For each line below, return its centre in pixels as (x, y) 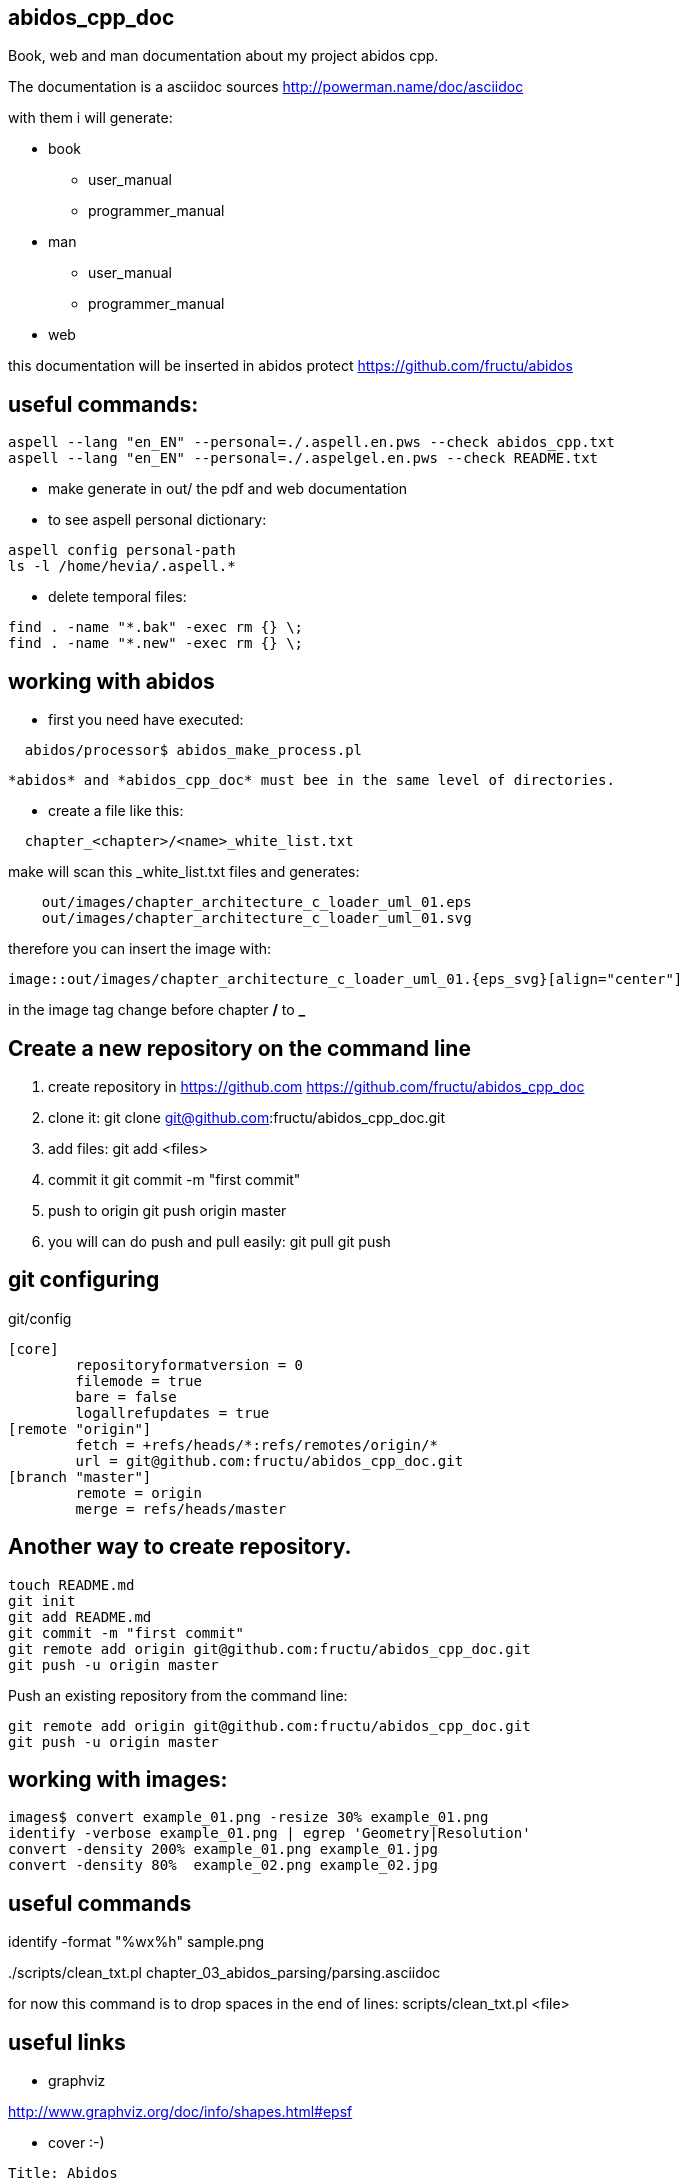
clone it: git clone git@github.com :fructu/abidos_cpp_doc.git (247, 1117)
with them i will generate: (90, 118)
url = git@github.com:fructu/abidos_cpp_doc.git (269, 1460)
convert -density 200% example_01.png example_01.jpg (223, 1849)
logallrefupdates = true (172, 1412)
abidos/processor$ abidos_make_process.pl (193, 750)
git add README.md (80, 1616)
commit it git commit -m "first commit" (174, 1179)
